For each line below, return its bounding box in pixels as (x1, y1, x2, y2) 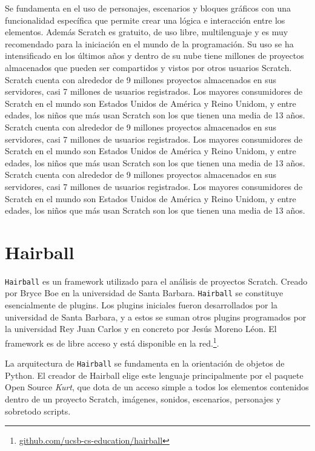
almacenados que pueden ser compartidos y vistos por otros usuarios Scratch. (5, 61, 292, 73)
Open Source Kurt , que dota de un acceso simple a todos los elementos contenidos (5, 381, 309, 393)
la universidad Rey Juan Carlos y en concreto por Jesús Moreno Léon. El (5, 322, 277, 335)
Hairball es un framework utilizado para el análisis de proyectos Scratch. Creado (5, 274, 308, 287)
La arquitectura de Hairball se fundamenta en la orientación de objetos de (5, 357, 285, 370)
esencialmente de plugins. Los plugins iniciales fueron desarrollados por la (5, 299, 278, 311)
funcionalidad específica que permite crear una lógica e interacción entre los (5, 13, 285, 26)
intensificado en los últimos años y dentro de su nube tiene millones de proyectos (5, 49, 304, 62)
